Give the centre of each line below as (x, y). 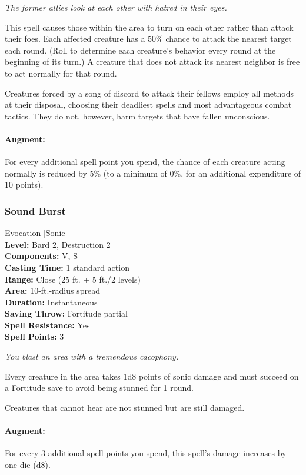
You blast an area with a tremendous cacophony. (92, 356)
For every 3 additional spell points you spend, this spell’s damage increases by (146, 453)
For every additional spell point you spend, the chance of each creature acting (145, 162)
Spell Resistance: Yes (47, 325)
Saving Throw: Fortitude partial (66, 313)
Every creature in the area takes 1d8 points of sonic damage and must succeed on (152, 376)
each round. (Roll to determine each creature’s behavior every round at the (140, 50)
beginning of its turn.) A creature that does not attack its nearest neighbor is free (152, 62)
